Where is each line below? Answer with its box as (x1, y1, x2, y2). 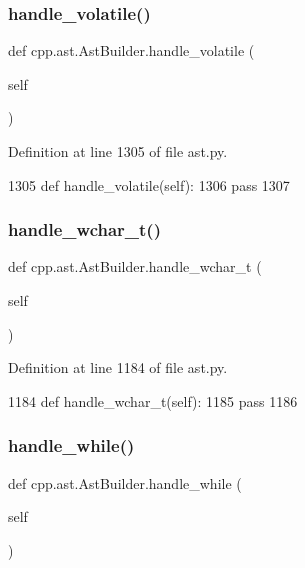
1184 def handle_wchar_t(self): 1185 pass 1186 (8, 390, 298, 411)
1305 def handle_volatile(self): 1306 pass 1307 (8, 174, 290, 195)
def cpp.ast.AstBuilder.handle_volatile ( (8, 40, 255, 61)
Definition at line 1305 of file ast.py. (8, 141, 228, 161)
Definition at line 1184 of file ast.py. (8, 357, 228, 378)
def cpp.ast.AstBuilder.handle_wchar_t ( (8, 256, 262, 277)
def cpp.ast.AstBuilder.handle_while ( (8, 472, 242, 493)
